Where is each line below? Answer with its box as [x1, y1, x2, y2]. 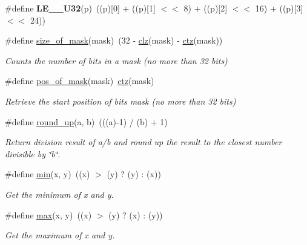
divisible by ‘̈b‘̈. [5, 147, 61, 160]
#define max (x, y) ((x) [5, 208, 92, 221]
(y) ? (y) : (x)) [107, 168, 161, 180]
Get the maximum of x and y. [5, 229, 115, 241]
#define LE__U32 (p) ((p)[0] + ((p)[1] [5, 2, 156, 14]
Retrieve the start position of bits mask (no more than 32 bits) [5, 94, 236, 107]
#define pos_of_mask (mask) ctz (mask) [5, 74, 154, 87]
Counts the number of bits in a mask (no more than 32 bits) [5, 54, 228, 67]
